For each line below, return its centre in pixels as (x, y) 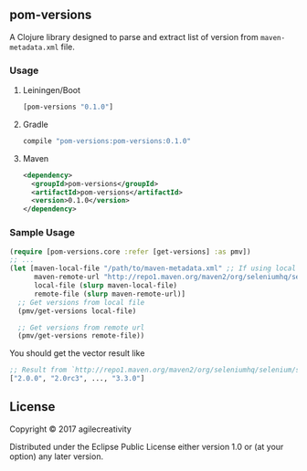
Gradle (35, 124)
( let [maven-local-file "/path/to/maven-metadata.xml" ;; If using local (153, 268)
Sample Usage (42, 233)
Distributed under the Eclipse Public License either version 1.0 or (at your (147, 446)
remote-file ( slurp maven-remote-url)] (109, 294)
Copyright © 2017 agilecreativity (71, 429)
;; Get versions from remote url (81, 328)
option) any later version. (56, 456)
